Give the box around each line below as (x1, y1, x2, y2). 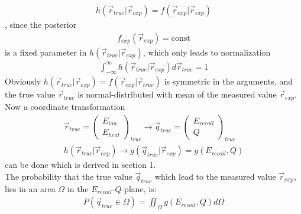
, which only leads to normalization (143, 46, 271, 58)
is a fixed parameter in (5, 46, 87, 58)
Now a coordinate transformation (5, 100, 125, 112)
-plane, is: (121, 182, 157, 194)
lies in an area (5, 182, 56, 194)
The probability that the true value (5, 170, 132, 182)
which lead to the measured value (154, 170, 276, 182)
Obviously (5, 75, 41, 87)
